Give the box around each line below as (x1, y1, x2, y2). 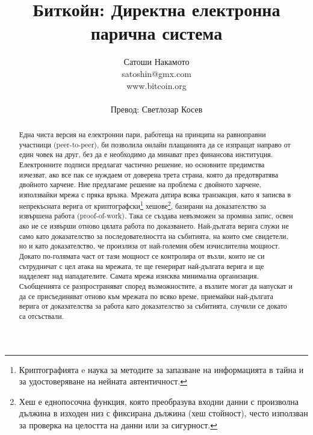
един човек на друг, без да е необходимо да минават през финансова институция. (19, 149, 273, 159)
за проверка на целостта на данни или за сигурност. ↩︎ (19, 418, 217, 431)
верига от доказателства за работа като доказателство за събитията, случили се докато (19, 301, 287, 311)
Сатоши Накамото (123, 55, 190, 68)
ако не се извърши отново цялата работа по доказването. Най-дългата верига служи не (19, 220, 289, 230)
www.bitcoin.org (126, 79, 187, 91)
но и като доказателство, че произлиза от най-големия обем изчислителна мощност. (19, 241, 280, 251)
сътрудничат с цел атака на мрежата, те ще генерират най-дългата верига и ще (19, 261, 264, 271)
